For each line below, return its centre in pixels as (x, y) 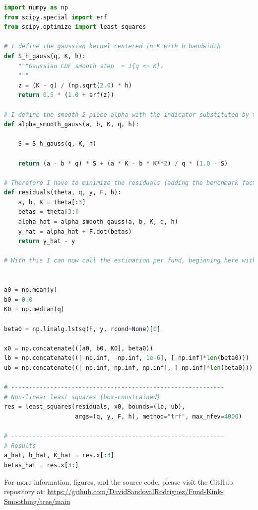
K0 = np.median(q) (34, 309)
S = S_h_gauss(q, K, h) (57, 144)
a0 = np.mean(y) (31, 290)
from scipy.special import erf (56, 17)
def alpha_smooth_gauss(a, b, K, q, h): (72, 125)
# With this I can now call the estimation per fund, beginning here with (130, 261)
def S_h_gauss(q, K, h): (45, 56)
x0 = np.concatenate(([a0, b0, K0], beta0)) (79, 348)
